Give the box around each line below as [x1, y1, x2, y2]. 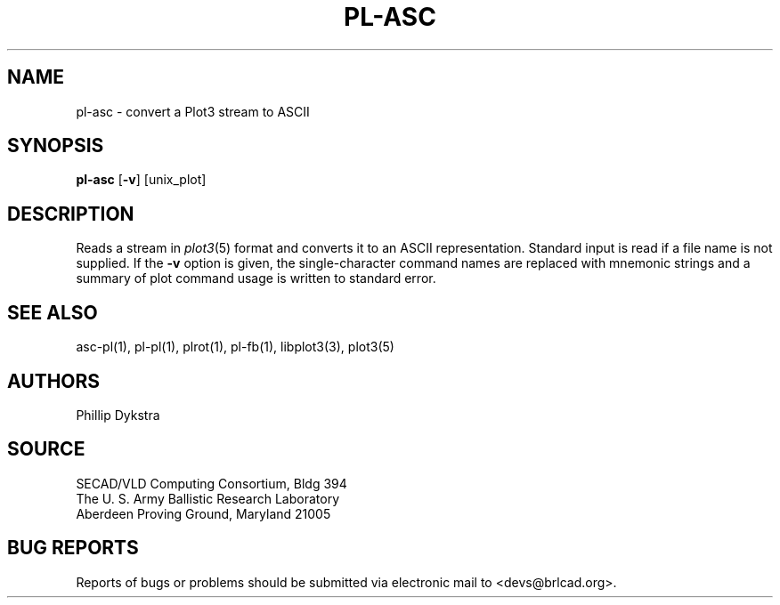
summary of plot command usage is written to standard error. [76, 270, 436, 286]
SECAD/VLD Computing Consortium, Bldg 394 [76, 475, 347, 491]
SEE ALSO [7, 301, 98, 324]
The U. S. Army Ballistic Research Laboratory [76, 490, 340, 506]
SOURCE [7, 438, 85, 461]
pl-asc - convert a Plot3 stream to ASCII [76, 103, 310, 119]
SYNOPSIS [7, 134, 104, 157]
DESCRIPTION [7, 202, 134, 225]
